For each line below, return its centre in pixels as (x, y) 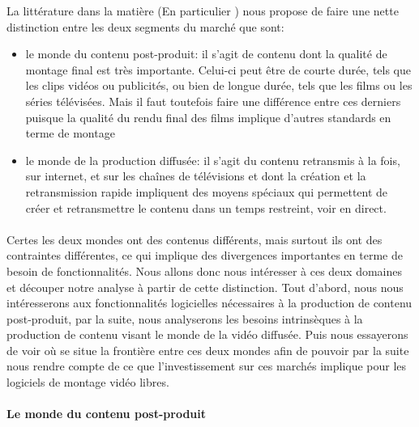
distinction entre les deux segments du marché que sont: (145, 26)
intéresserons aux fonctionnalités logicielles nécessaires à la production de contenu (209, 303)
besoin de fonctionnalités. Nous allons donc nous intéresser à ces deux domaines (205, 271)
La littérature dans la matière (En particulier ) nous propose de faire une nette (203, 11)
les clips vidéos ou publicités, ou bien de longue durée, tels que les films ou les (219, 85)
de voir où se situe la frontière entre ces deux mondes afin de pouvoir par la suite (208, 350)
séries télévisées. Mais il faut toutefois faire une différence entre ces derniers (213, 101)
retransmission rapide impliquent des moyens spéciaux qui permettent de (207, 191)
